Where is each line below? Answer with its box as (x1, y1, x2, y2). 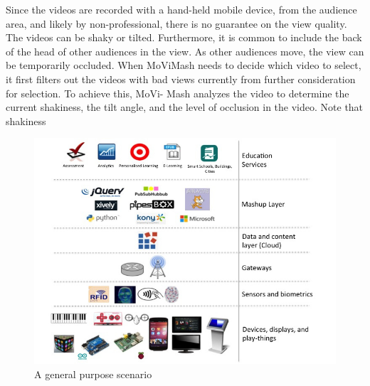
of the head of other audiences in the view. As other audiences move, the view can (6, 43, 364, 58)
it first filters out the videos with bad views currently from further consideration (6, 71, 356, 86)
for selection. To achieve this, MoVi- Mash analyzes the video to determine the (6, 85, 349, 100)
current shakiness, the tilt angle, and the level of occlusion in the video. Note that (6, 100, 364, 114)
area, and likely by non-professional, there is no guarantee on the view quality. (6, 16, 347, 31)
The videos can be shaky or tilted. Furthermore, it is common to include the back (6, 30, 362, 45)
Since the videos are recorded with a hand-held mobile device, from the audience (6, 2, 357, 16)
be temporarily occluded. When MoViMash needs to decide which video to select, (6, 58, 361, 73)
